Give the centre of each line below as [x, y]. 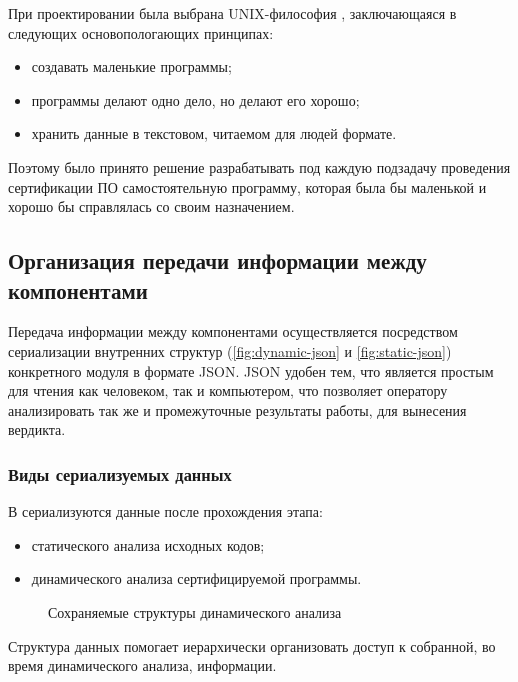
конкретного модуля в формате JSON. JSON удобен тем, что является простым [251, 370]
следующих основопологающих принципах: [141, 32]
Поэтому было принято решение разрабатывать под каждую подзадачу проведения [259, 166]
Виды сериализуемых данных [120, 473]
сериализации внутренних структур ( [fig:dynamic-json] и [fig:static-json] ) [230, 350]
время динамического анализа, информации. [142, 665]
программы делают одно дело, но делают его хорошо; [195, 99]
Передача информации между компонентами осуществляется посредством [233, 331]
